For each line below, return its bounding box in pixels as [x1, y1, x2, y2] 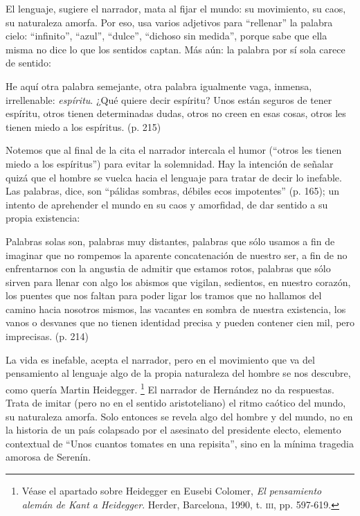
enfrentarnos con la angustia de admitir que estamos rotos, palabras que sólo [6, 261, 331, 276]
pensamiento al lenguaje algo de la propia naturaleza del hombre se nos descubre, [6, 366, 351, 380]
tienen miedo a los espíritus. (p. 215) [6, 119, 161, 134]
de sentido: [6, 55, 51, 70]
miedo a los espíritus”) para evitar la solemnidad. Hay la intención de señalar [6, 156, 334, 170]
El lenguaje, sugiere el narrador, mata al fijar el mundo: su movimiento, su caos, [6, 1, 346, 15]
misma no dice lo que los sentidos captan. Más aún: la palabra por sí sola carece [6, 42, 345, 56]
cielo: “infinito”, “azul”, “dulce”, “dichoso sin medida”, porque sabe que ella [6, 28, 327, 43]
